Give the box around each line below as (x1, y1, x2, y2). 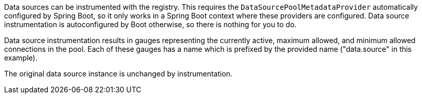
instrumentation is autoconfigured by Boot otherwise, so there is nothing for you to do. (4, 20, 297, 29)
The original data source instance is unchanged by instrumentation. (4, 69, 233, 78)
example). (4, 53, 38, 62)
